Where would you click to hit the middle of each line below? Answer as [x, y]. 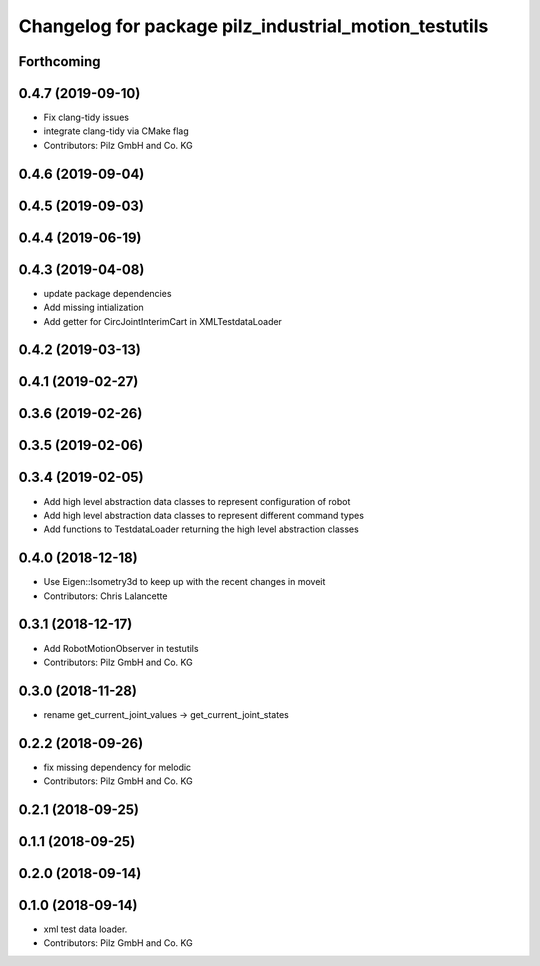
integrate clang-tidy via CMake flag [116, 131]
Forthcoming [59, 61]
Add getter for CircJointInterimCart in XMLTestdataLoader [162, 321]
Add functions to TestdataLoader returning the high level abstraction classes [201, 529]
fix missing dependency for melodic [117, 767]
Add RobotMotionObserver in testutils [121, 648]
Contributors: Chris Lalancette [105, 596]
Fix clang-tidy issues [86, 117]
